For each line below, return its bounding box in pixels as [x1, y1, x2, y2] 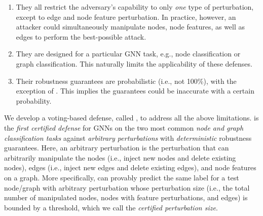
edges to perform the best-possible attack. [16, 31, 146, 42]
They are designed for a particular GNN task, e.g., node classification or [16, 48, 241, 59]
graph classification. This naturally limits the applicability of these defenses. [16, 58, 252, 69]
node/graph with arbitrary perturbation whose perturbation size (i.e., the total [4, 182, 250, 193]
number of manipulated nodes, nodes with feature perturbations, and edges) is [4, 192, 248, 203]
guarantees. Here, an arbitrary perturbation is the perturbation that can [4, 142, 229, 153]
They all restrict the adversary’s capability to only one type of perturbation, [16, 2, 254, 12]
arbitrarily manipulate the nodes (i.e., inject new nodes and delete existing [4, 152, 236, 163]
